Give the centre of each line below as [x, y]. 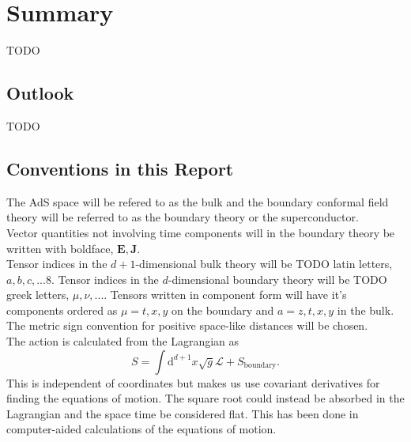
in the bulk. [366, 310]
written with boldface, [60, 248]
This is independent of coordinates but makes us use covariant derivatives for [193, 382]
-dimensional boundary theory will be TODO [277, 279]
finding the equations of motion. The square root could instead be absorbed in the [205, 398]
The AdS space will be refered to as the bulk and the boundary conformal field [198, 201]
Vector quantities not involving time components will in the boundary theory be [201, 232]
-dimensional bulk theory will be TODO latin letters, [264, 264]
